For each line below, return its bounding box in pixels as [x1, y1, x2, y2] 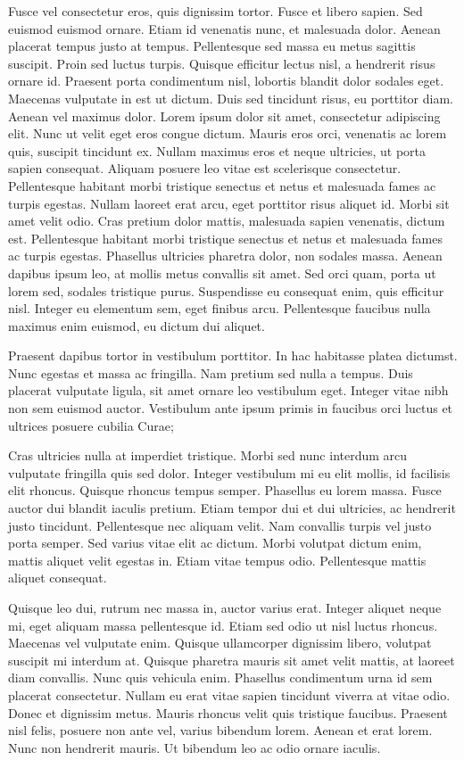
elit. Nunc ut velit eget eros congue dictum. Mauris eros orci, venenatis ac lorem [8, 124, 447, 143]
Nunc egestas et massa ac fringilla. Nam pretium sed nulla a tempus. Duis [8, 363, 413, 382]
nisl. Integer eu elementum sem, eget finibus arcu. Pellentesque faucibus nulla [8, 299, 431, 318]
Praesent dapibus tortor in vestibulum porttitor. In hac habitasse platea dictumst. [8, 346, 458, 365]
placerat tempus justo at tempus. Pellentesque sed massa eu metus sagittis [8, 37, 416, 55]
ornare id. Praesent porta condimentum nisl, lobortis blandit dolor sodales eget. [8, 71, 444, 90]
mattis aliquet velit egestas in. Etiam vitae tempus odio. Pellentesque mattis [8, 550, 427, 569]
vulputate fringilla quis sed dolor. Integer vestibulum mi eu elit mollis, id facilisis [8, 463, 451, 482]
